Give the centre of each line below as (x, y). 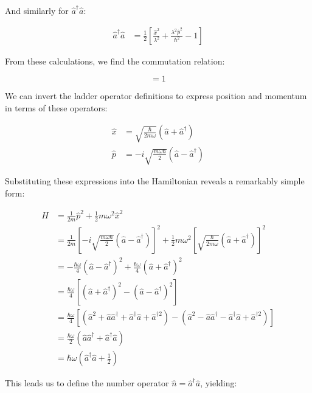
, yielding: (219, 383)
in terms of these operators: (56, 107)
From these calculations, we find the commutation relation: (115, 61)
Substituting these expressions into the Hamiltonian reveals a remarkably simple (155, 180)
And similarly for (37, 10)
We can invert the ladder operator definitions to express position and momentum (156, 96)
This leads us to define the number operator (87, 383)
